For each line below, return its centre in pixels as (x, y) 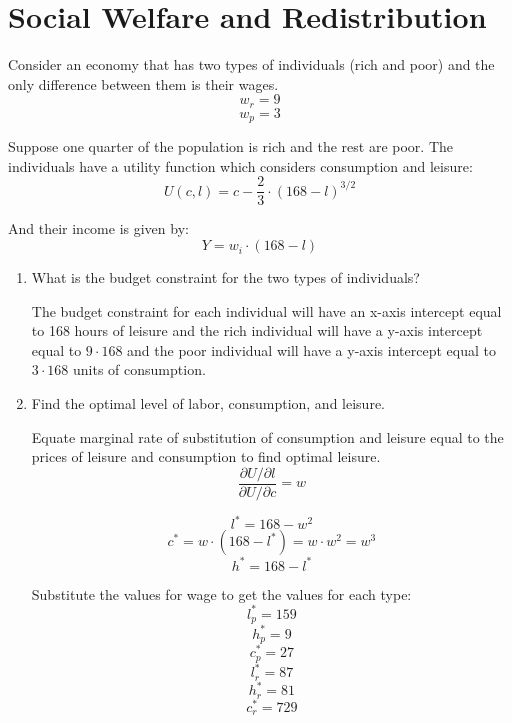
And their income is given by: (98, 228)
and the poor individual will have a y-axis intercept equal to (311, 349)
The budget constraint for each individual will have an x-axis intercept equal (266, 310)
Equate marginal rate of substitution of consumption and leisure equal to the (267, 436)
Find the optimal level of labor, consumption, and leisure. (208, 403)
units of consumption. (139, 369)
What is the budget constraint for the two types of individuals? (225, 277)
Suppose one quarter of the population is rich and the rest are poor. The (231, 146)
